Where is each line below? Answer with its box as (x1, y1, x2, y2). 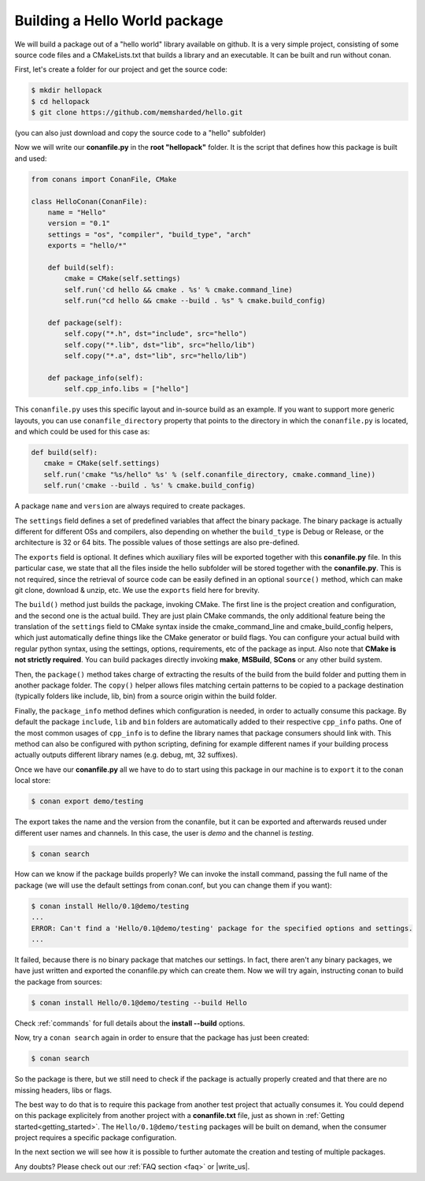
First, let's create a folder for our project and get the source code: (14, 65, 228, 74)
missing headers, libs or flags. (14, 1085, 113, 1095)
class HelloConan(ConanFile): (31, 197, 148, 206)
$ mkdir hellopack (31, 86, 102, 95)
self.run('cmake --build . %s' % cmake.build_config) (43, 481, 256, 490)
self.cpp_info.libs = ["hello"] (64, 385, 189, 393)
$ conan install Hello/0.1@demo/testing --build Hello (31, 998, 247, 1007)
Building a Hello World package (14, 12, 224, 29)
